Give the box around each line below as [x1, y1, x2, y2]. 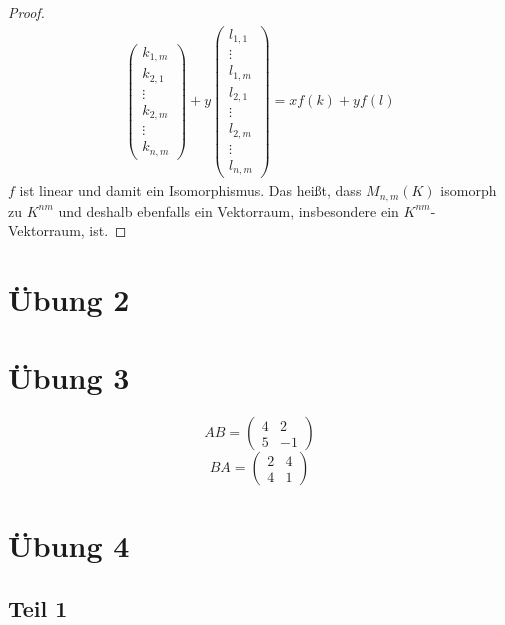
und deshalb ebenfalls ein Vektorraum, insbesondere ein [58, 200, 399, 221]
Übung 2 [8, 279, 130, 320]
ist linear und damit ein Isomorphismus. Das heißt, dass [19, 180, 362, 201]
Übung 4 [8, 524, 130, 565]
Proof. [8, 2, 45, 22]
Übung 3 [8, 357, 130, 398]
